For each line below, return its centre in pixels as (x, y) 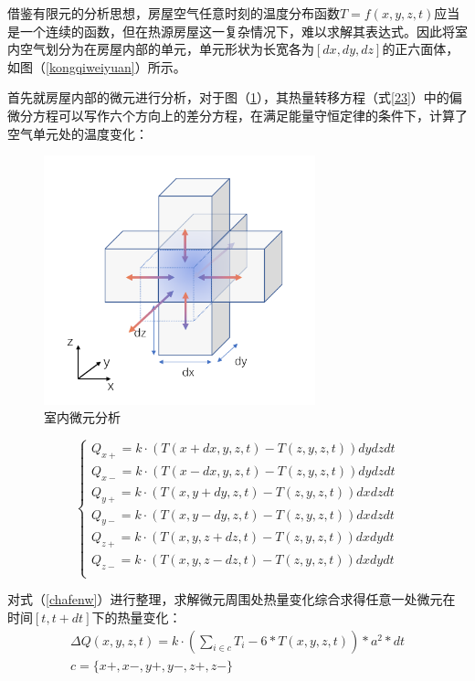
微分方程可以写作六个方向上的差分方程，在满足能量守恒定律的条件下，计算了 (237, 115)
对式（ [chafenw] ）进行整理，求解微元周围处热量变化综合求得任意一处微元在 (232, 599)
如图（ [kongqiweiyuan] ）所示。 (97, 66)
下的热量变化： (137, 617)
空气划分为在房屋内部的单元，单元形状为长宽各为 (167, 49)
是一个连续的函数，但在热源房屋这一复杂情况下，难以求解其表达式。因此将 (231, 31)
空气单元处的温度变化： (78, 133)
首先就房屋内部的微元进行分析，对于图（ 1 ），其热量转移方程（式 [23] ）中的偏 (235, 97)
